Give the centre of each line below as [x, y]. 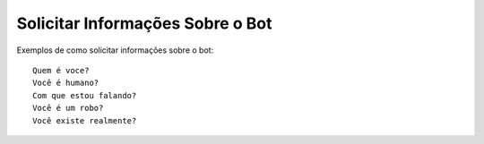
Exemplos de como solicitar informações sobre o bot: [115, 50]
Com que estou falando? [85, 95]
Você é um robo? [68, 108]
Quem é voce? [61, 70]
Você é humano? [66, 83]
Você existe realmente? [85, 120]
